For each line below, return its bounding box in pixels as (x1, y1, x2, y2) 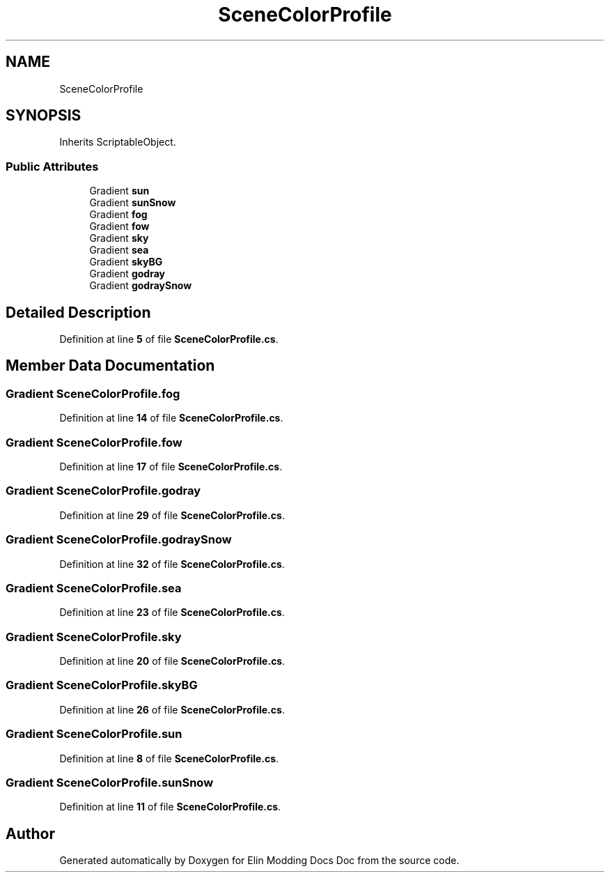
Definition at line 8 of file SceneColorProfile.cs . (59, 752, 279, 764)
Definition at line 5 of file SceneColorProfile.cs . (59, 333, 279, 346)
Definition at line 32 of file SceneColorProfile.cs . (59, 557, 285, 570)
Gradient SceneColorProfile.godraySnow (6, 532, 232, 547)
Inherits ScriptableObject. (59, 136, 176, 148)
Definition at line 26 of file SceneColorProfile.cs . (59, 703, 285, 716)
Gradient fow (89, 220, 150, 233)
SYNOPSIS (6, 107, 81, 125)
